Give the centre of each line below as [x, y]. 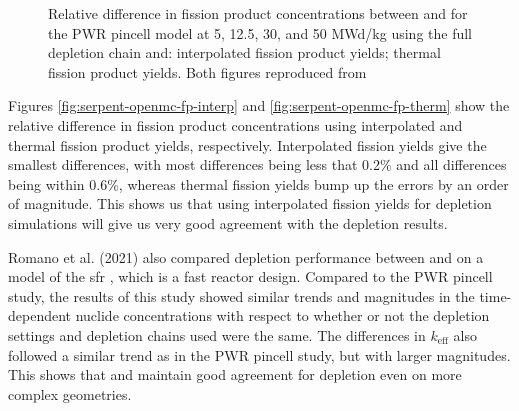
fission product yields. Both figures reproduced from [207, 71]
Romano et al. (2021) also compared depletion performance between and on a [246, 256]
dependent [40, 315]
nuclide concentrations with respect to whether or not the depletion [282, 315]
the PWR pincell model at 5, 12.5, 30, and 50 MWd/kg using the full [260, 32]
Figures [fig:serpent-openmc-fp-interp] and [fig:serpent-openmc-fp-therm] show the [259, 105]
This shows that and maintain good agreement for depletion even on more [235, 374]
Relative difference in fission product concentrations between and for [258, 13]
